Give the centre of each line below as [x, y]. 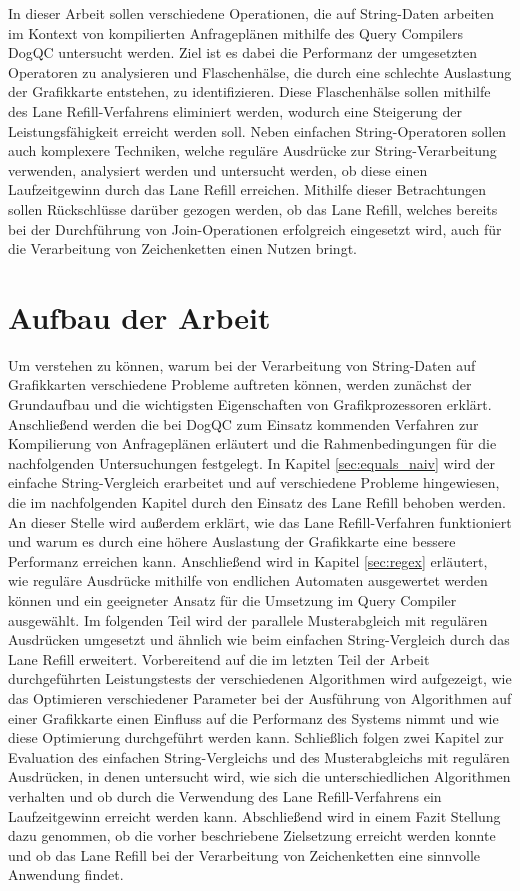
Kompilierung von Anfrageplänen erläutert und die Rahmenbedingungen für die [252, 443]
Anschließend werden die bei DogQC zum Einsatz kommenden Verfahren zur [243, 423]
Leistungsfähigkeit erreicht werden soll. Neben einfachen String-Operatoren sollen [257, 130]
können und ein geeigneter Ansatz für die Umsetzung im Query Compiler [232, 599]
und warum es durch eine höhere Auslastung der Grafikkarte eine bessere [232, 541]
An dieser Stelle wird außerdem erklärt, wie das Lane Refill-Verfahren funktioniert [260, 521]
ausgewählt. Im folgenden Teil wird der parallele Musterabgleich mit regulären [248, 619]
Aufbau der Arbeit [139, 316]
